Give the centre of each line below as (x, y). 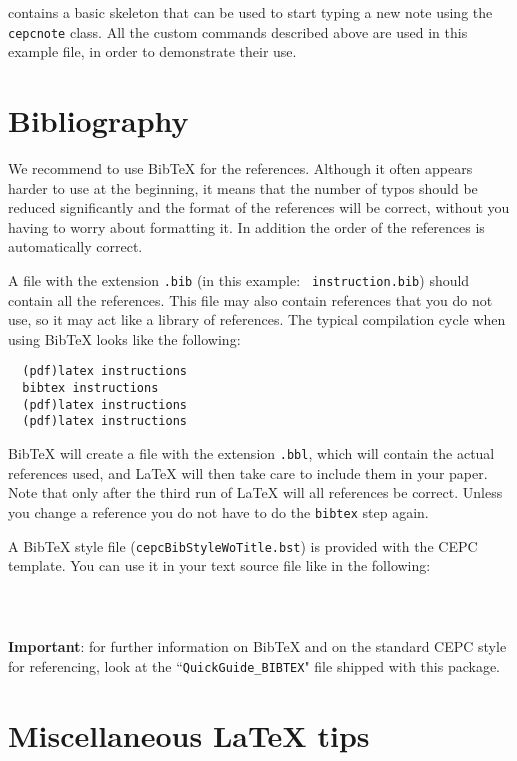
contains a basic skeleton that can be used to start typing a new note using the (250, 12)
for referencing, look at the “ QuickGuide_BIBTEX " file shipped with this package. (254, 665)
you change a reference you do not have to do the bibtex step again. (218, 511)
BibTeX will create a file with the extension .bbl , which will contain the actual (251, 453)
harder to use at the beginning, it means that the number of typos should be (243, 187)
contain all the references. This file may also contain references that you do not (250, 299)
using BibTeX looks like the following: (124, 338)
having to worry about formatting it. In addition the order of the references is (246, 226)
